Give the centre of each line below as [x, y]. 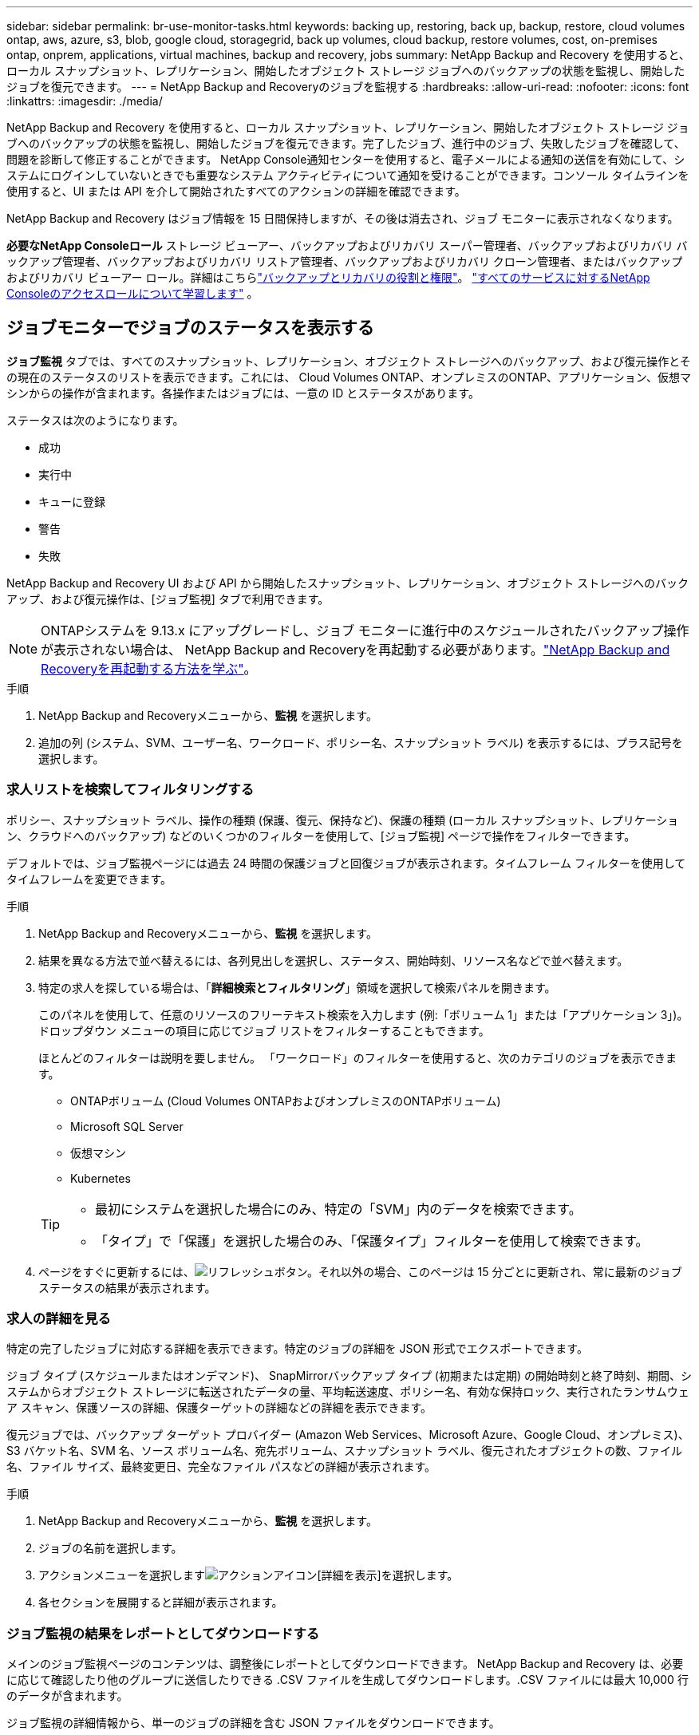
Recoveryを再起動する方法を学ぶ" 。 [149, 668]
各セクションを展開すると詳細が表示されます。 [161, 1603]
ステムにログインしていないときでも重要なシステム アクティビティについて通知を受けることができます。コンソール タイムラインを [348, 175]
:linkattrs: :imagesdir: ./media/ [85, 101]
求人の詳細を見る [59, 1318]
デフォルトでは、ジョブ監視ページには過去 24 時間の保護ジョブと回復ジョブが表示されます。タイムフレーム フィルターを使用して [346, 863]
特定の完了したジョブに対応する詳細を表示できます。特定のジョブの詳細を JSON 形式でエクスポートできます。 [297, 1349]
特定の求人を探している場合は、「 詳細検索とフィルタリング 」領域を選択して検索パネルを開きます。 [297, 987]
